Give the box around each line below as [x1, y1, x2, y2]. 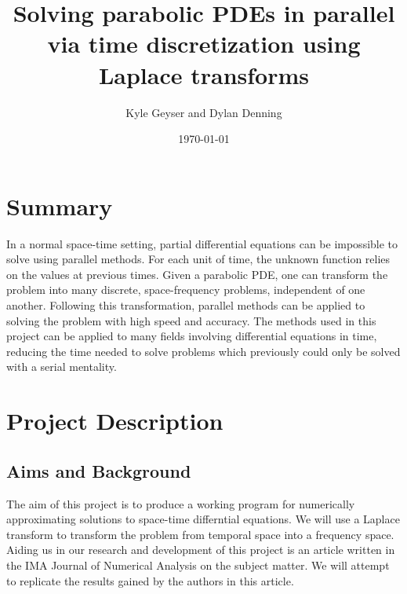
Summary [6, 189, 113, 222]
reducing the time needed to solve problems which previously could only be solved [6, 343, 401, 359]
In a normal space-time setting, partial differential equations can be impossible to [6, 235, 398, 251]
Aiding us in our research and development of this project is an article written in [6, 541, 395, 558]
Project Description [6, 405, 223, 437]
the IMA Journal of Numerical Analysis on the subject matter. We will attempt [6, 556, 390, 573]
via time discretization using [47, 27, 361, 60]
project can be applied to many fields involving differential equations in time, [6, 328, 377, 344]
